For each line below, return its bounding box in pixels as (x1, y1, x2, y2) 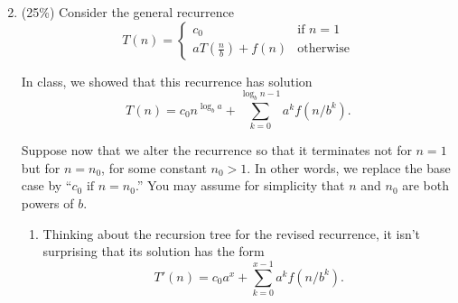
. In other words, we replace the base (247, 158, 451, 177)
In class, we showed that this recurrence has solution (21, 71, 313, 90)
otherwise (297, 42, 350, 56)
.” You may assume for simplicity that (135, 176, 345, 195)
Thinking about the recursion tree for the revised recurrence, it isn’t (42, 224, 421, 243)
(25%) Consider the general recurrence (21, 3, 234, 21)
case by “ (21, 176, 72, 195)
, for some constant (101, 158, 207, 177)
